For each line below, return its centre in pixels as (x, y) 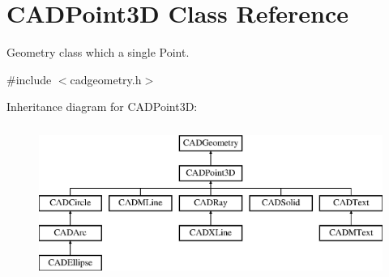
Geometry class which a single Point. (98, 52)
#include (29, 79)
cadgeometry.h (106, 79)
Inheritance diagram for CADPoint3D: (102, 107)
